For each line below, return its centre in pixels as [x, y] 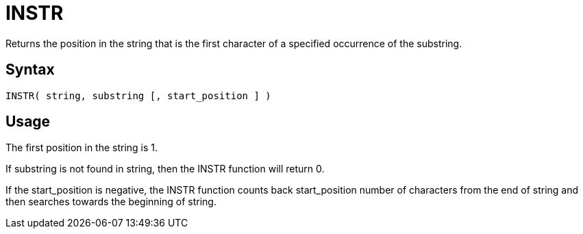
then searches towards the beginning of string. [111, 202]
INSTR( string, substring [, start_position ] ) [138, 95]
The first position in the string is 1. [82, 148]
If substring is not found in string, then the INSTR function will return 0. [165, 169]
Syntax [30, 70]
